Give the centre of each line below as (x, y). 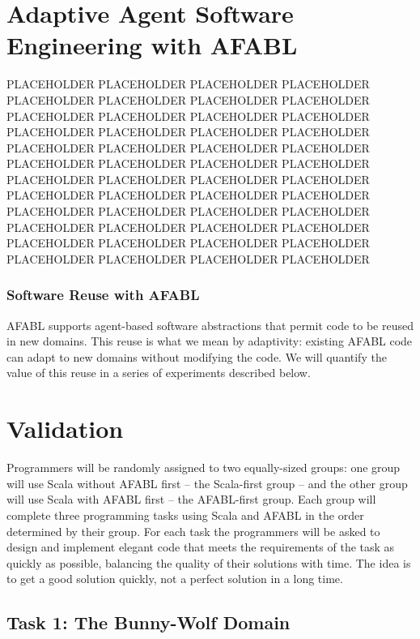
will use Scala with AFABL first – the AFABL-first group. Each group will (191, 499)
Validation (65, 429)
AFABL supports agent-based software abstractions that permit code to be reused (210, 325)
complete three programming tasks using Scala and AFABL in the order (185, 515)
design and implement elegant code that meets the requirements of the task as (201, 547)
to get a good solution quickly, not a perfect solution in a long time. (175, 579)
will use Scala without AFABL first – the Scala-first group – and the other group (207, 483)
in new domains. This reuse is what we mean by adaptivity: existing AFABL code (210, 341)
